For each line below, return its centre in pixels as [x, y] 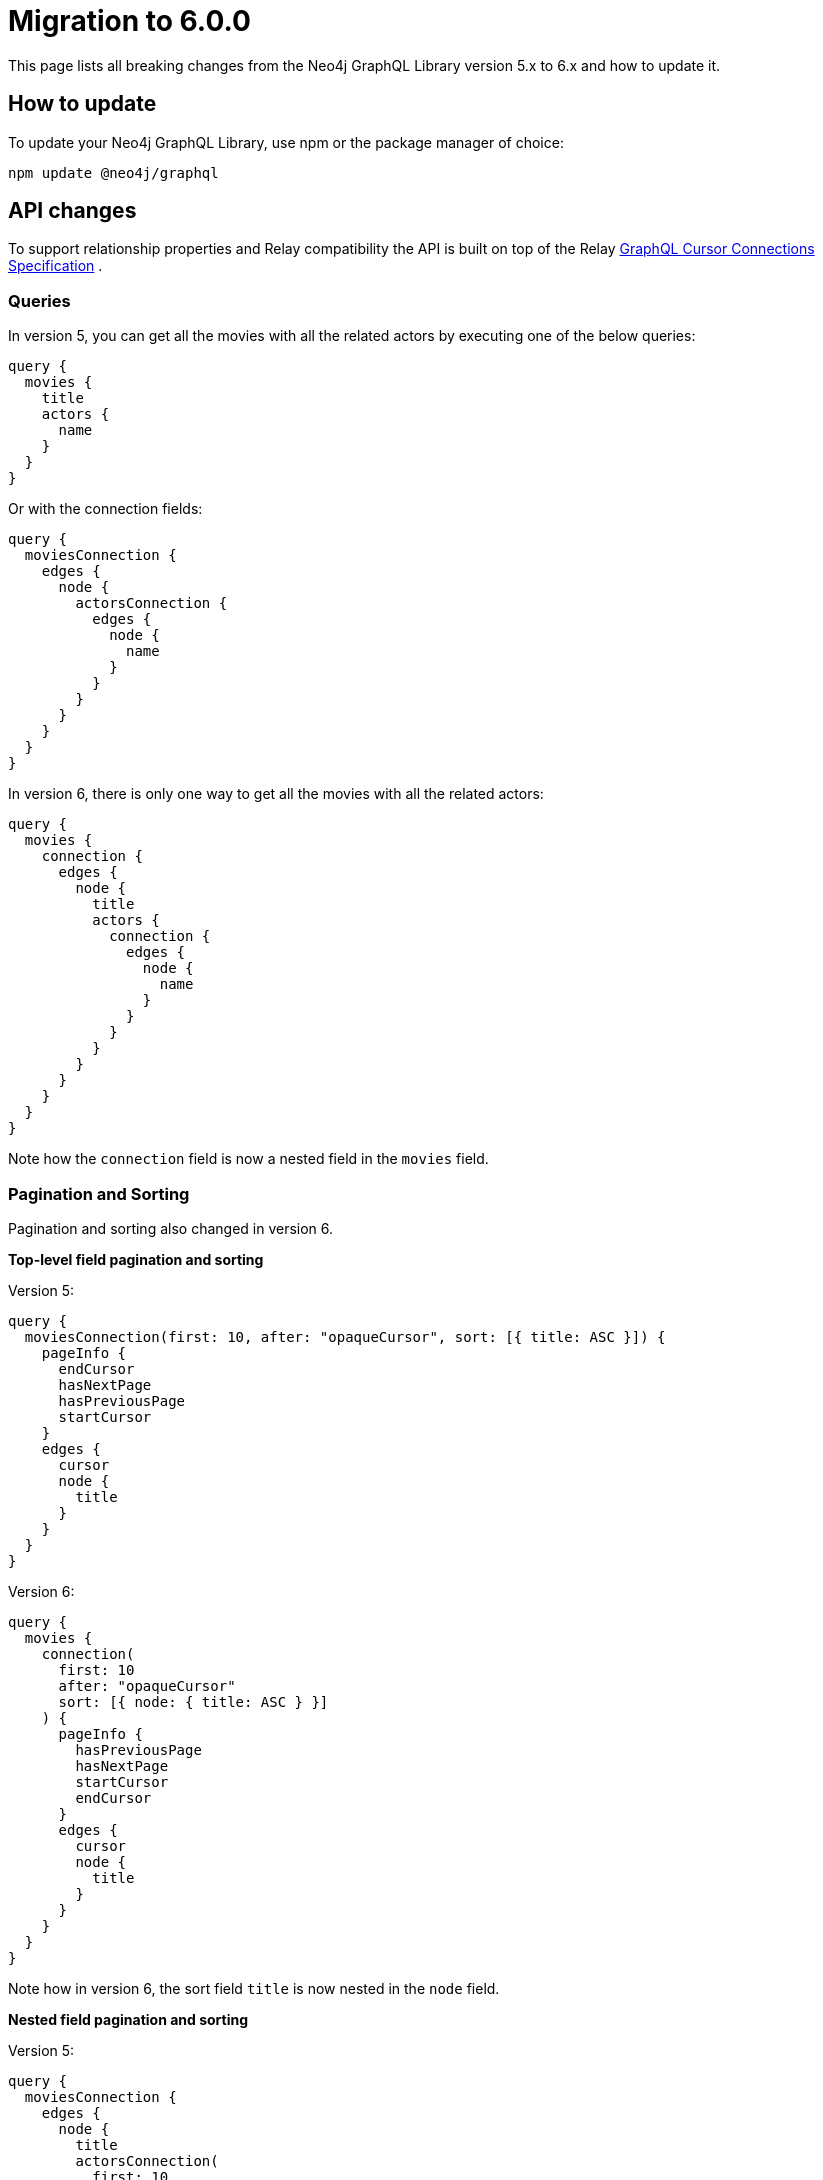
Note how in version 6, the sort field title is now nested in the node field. [254, 1988]
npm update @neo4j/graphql [113, 172]
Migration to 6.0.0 [129, 21]
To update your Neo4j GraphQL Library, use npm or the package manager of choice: [286, 142]
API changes [72, 211]
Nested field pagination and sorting [128, 2019]
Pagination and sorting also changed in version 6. [171, 1228]
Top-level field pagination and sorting [136, 1259]
